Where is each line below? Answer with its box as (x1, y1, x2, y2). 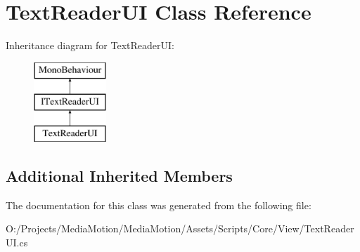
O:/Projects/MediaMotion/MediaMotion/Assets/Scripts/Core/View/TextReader (6, 221, 354, 236)
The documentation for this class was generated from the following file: (6, 197, 311, 212)
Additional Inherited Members (6, 165, 233, 187)
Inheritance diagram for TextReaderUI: (6, 38, 174, 53)
